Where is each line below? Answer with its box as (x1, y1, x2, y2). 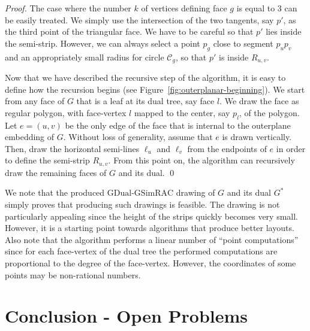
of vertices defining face (141, 2, 227, 14)
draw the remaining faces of (5, 166, 107, 178)
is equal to (236, 2, 275, 14)
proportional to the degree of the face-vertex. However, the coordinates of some (5, 257, 296, 269)
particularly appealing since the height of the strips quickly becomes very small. (5, 209, 298, 222)
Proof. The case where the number (5, 2, 131, 14)
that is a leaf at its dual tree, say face (76, 95, 215, 107)
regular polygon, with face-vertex (5, 106, 127, 119)
